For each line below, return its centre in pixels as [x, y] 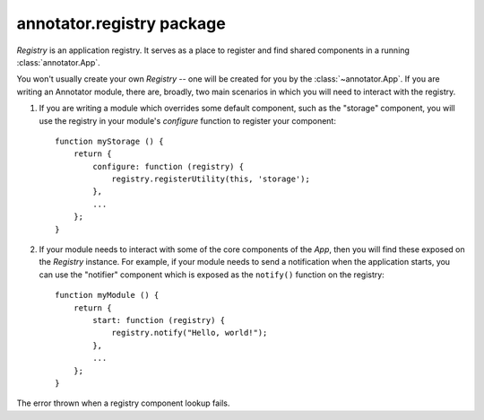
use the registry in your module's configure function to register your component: [187, 120]
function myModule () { [107, 295]
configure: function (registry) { [169, 166]
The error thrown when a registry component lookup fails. [123, 403]
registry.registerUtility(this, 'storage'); [211, 179]
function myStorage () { [109, 141]
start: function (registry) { [159, 320]
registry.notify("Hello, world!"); [190, 333]
